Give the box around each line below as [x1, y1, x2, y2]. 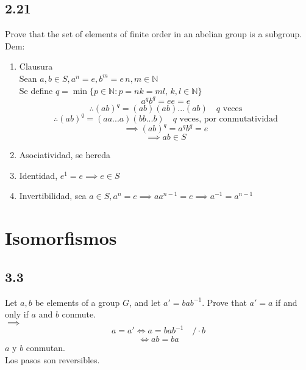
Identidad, [19, 169, 58, 181]
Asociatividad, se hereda [19, 148, 110, 161]
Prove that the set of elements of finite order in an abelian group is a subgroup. [5, 27, 302, 40]
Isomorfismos [5, 225, 117, 250]
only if [5, 308, 29, 321]
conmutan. [26, 341, 65, 354]
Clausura [19, 60, 53, 73]
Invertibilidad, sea [19, 189, 87, 202]
